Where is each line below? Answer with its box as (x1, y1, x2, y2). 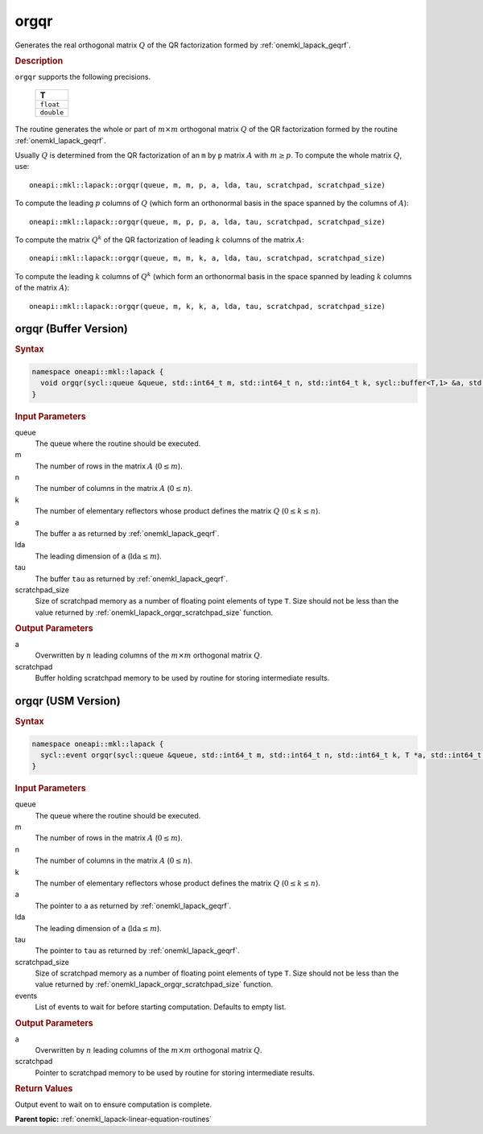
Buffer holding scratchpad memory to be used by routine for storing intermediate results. (35, 673, 330, 683)
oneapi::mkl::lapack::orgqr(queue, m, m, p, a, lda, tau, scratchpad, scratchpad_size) (29, 180, 386, 189)
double (39, 109, 64, 117)
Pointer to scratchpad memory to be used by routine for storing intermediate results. (35, 1067, 316, 1078)
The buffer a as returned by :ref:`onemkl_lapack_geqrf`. (35, 529, 220, 538)
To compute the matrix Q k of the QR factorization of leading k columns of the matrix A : (14, 234, 305, 245)
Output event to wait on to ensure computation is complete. (14, 1099, 213, 1109)
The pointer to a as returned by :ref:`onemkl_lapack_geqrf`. (35, 901, 232, 910)
